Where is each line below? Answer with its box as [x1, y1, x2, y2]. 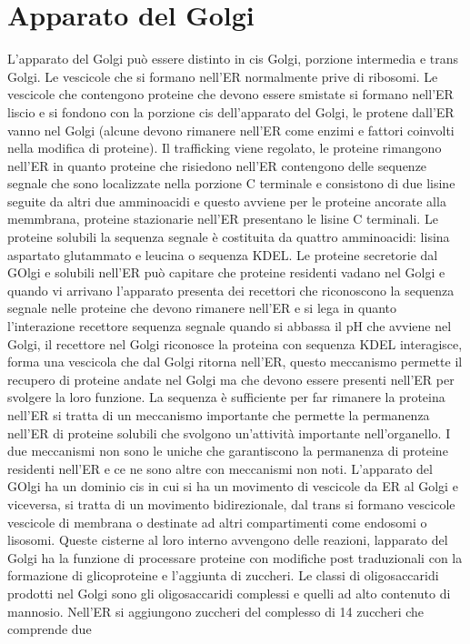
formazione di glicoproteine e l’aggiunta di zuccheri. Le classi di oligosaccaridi [7, 566, 439, 585]
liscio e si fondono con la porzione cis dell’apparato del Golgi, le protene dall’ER [7, 102, 455, 121]
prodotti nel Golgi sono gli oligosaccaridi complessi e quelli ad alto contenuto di [7, 583, 451, 602]
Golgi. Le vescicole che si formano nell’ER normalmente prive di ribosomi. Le [7, 66, 438, 86]
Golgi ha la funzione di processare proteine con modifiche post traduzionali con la [7, 548, 463, 567]
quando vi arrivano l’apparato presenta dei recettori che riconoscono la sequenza [7, 280, 455, 299]
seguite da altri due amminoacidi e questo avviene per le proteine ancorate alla [7, 191, 446, 210]
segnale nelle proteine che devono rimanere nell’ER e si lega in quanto [7, 298, 397, 317]
